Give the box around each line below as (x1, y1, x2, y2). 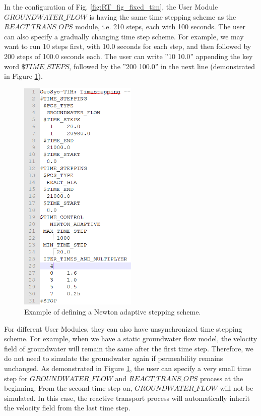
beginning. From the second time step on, (4, 383, 133, 393)
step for (4, 373, 28, 383)
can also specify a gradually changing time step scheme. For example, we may (4, 31, 244, 41)
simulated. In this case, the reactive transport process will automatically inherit (4, 392, 250, 403)
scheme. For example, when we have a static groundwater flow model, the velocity (4, 333, 257, 344)
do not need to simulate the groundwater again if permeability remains (4, 353, 223, 363)
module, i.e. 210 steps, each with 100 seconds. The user (75, 21, 246, 32)
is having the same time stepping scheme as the (89, 11, 236, 22)
